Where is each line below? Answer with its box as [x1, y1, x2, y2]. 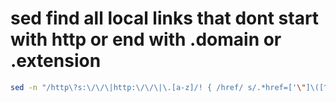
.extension [10, 50, 102, 72]
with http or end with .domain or [10, 28, 282, 51]
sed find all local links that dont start [10, 7, 320, 30]
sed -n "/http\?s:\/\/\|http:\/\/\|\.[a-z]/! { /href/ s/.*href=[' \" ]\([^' [10, 82, 333, 92]
